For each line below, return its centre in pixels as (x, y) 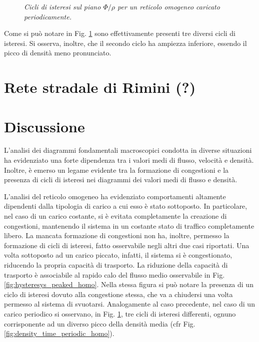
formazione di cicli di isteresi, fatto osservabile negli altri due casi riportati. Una (127, 245)
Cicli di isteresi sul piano (62, 6)
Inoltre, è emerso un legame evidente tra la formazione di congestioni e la (116, 170)
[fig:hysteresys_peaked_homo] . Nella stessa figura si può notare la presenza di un (129, 284)
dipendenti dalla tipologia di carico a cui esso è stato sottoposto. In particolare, (126, 206)
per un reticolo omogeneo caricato (168, 6)
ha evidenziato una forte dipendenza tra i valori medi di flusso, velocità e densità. (129, 160)
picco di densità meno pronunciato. (58, 53)
